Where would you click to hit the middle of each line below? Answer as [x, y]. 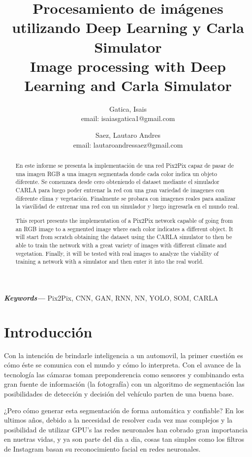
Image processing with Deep [128, 66]
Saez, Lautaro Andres [128, 135]
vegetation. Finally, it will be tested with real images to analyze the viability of [117, 253]
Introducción [48, 331]
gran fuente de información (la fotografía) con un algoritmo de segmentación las [124, 384]
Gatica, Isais [128, 108]
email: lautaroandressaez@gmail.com [128, 144]
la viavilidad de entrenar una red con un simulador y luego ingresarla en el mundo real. [127, 206]
